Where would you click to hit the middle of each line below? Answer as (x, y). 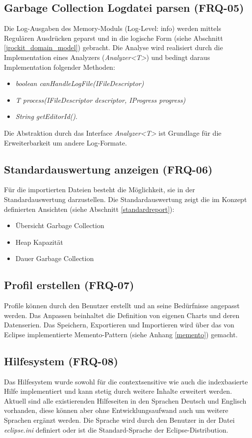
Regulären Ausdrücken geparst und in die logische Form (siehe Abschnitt (113, 38)
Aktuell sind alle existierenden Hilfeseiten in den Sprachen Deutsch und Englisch (125, 400)
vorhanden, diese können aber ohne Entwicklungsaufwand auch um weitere (116, 410)
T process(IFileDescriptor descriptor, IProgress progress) (101, 100)
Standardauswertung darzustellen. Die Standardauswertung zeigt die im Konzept (126, 199)
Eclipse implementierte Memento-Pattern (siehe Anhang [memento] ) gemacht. (121, 334)
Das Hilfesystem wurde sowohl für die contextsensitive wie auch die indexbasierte (126, 381)
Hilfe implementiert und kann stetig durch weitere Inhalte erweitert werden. (118, 391)
